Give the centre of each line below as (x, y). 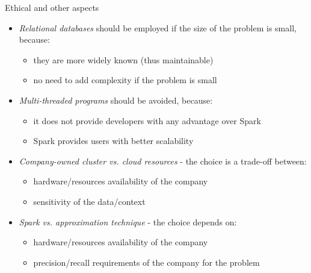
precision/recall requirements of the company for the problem (146, 262)
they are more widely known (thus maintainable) (123, 59)
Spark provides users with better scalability (113, 141)
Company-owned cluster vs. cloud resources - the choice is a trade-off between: (163, 161)
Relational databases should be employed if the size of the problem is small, (158, 27)
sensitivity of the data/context (89, 201)
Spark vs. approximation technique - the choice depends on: (128, 221)
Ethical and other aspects (52, 7)
